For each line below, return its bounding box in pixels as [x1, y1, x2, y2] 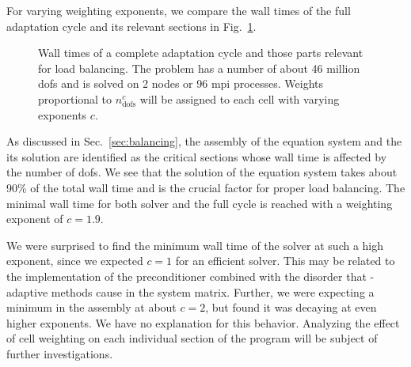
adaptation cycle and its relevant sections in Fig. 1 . [6, 17, 257, 34]
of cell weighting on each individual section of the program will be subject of [6, 330, 378, 346]
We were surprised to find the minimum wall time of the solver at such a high [6, 236, 384, 253]
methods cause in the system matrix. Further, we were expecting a [51, 283, 375, 300]
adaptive [6, 283, 48, 300]
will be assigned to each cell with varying [139, 90, 340, 107]
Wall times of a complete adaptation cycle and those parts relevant [38, 44, 363, 61]
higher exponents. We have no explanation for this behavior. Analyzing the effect [6, 314, 400, 331]
